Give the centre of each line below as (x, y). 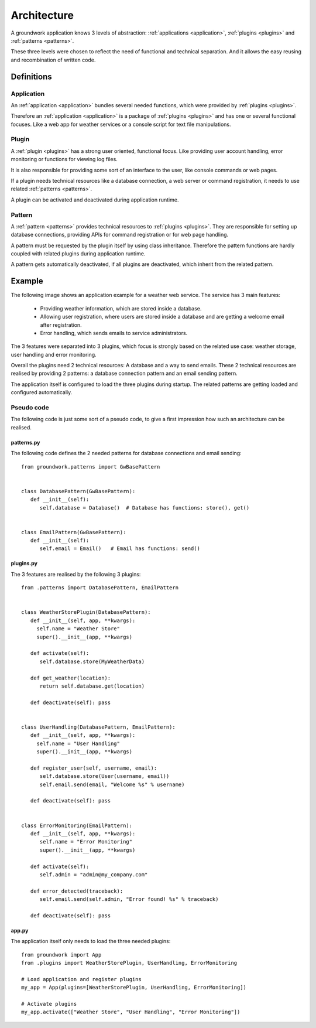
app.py (20, 930)
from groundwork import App (61, 954)
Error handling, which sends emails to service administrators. (114, 333)
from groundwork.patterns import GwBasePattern (91, 467)
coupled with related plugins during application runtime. (78, 254)
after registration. (61, 325)
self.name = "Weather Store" (78, 629)
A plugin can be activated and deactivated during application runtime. (95, 200)
